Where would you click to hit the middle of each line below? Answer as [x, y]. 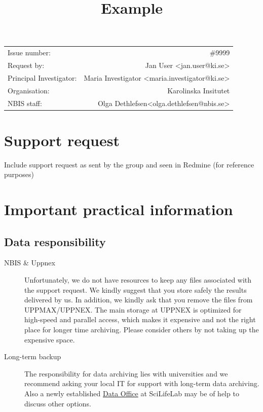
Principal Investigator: [42, 77]
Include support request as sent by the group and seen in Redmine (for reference [129, 164]
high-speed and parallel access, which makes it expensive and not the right [140, 319]
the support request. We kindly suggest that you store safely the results [136, 289]
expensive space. [50, 339]
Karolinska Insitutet [199, 90]
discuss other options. [58, 403]
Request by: [26, 65]
